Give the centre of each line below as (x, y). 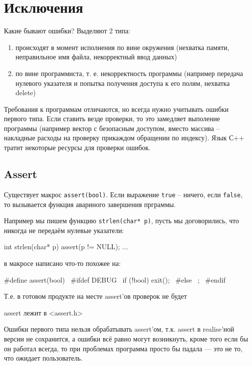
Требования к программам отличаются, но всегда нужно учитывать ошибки (116, 109)
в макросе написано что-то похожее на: (62, 263)
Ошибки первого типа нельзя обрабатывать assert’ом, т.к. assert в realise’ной (119, 329)
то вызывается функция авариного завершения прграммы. (90, 204)
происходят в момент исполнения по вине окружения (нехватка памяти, (122, 47)
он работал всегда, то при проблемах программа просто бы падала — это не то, (123, 348)
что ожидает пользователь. (43, 358)
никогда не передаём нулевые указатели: (64, 230)
